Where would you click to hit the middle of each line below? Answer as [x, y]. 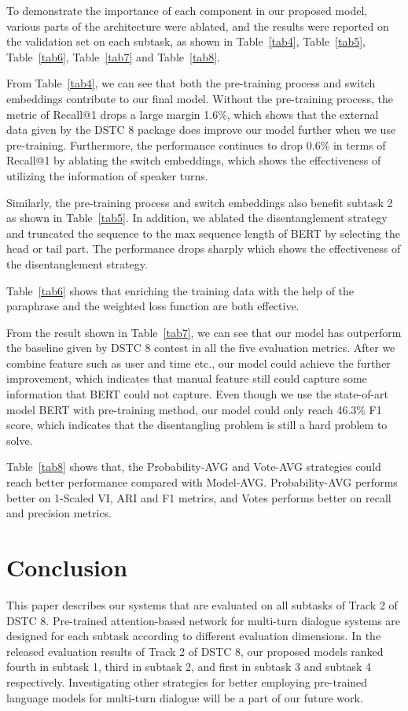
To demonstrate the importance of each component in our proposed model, [187, 10]
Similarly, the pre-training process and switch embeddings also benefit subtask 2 [200, 202]
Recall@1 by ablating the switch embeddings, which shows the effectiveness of [194, 160]
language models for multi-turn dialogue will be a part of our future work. [185, 697]
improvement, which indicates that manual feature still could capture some [187, 378]
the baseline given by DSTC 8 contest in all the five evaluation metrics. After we [201, 348]
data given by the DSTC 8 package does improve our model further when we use [201, 130]
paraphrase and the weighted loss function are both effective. [153, 306]
